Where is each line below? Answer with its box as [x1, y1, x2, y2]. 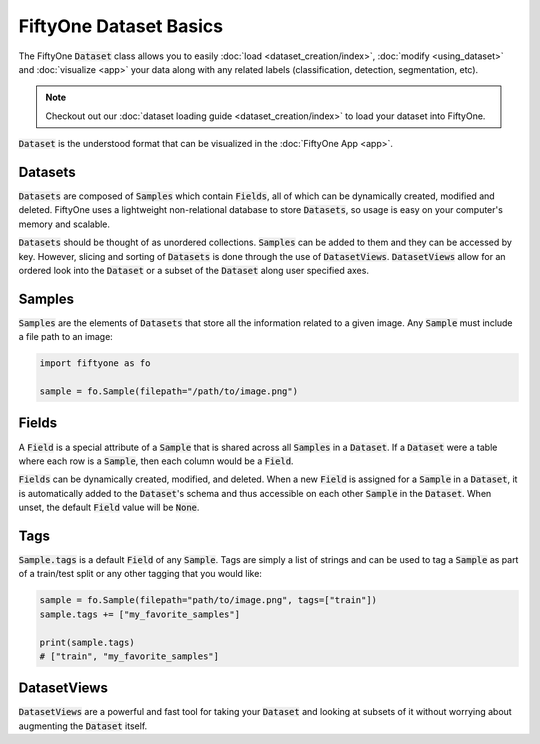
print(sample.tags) [39, 636, 135, 648]
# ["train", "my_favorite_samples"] [39, 650, 220, 662]
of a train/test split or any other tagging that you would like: [18, 568, 262, 580]
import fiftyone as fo [39, 358, 151, 369]
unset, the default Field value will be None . [18, 501, 200, 514]
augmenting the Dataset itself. [18, 720, 148, 732]
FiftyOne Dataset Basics [18, 15, 224, 37]
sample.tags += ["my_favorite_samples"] [39, 608, 240, 620]
